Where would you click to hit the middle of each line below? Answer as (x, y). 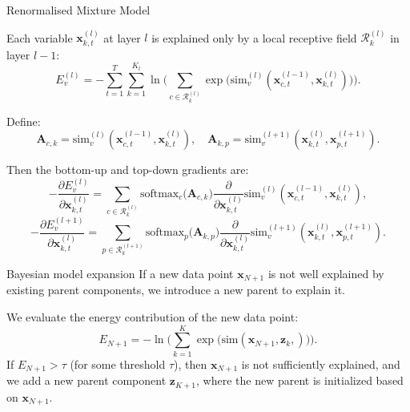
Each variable (40, 37)
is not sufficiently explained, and (321, 364)
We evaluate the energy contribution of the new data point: (153, 317)
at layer (122, 37)
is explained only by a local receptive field (254, 37)
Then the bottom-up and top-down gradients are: (128, 170)
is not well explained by (326, 273)
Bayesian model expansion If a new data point (120, 273)
